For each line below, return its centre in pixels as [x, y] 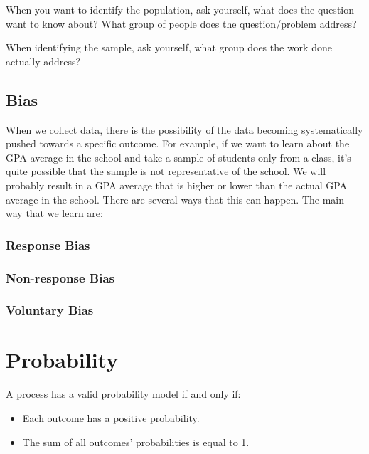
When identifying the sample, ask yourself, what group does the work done [169, 47]
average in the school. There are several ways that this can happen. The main [175, 199]
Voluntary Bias [50, 310]
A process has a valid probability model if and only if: [123, 394]
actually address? [43, 61]
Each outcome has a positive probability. [111, 417]
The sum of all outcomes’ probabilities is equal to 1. [136, 442]
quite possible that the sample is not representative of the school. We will [166, 171]
